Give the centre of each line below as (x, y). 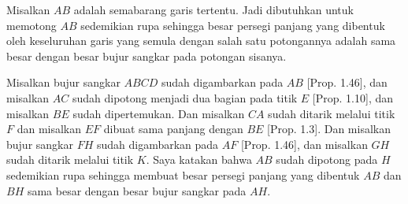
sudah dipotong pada (327, 159)
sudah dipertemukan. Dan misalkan (159, 113)
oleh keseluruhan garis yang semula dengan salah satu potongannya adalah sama (201, 41)
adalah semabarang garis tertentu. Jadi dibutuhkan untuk (213, 9)
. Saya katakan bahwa (199, 159)
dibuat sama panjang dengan (173, 129)
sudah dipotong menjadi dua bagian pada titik (185, 97)
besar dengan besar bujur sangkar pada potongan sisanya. (147, 56)
